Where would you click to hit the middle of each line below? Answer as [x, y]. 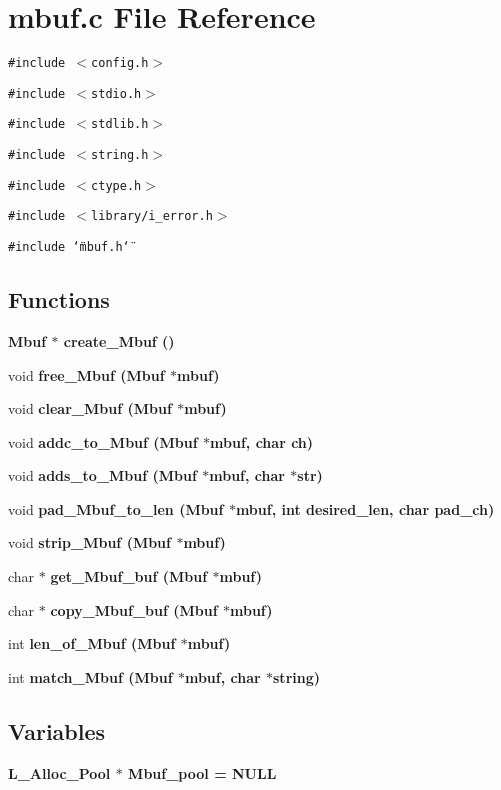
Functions [59, 299]
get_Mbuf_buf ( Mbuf [129, 576]
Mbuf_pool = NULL [202, 772]
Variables [57, 730]
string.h [120, 155]
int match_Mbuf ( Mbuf [90, 676]
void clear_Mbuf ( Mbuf [90, 408]
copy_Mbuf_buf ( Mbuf [134, 609]
